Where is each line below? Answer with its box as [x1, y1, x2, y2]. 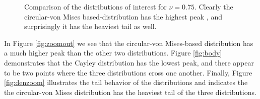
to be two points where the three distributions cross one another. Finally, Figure [4, 67, 252, 77]
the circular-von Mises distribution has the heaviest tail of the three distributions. [4, 86, 256, 97]
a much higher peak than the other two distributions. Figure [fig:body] [4, 47, 222, 58]
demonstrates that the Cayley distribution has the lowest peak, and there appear [4, 57, 254, 67]
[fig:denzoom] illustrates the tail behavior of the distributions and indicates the [4, 77, 248, 87]
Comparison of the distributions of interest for [24, 1, 167, 11]
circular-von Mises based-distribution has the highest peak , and [24, 11, 222, 21]
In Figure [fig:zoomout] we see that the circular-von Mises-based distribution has [4, 37, 253, 48]
